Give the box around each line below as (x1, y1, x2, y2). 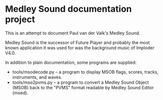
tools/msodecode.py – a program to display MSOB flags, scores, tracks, (12, 69, 159, 75)
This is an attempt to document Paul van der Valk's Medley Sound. (5, 30, 141, 36)
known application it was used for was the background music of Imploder (5, 45, 155, 50)
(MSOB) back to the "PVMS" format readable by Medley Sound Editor (12, 84, 154, 90)
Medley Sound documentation (5, 3, 132, 15)
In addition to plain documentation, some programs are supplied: (5, 59, 137, 65)
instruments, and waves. (12, 74, 63, 80)
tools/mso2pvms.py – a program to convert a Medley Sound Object (12, 79, 149, 85)
